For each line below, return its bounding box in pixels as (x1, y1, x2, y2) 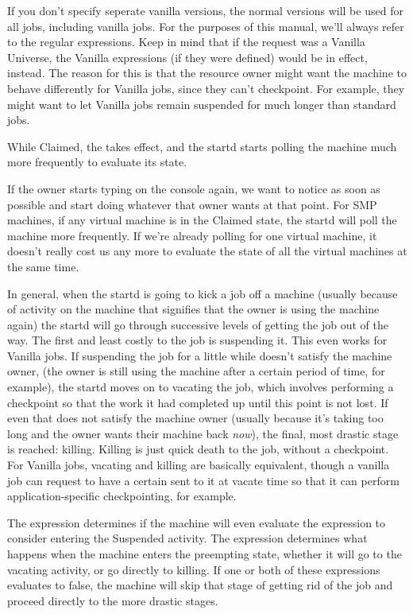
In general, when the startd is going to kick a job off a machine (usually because (7, 285, 398, 301)
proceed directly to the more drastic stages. (7, 592, 218, 608)
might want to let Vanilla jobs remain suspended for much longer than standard (7, 95, 396, 112)
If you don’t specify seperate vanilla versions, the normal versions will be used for (7, 2, 403, 18)
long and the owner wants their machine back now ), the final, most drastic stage (7, 425, 399, 441)
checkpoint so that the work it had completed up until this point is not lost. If (7, 394, 388, 410)
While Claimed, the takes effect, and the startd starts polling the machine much (7, 138, 397, 154)
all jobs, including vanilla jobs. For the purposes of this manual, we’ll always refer (7, 17, 404, 34)
